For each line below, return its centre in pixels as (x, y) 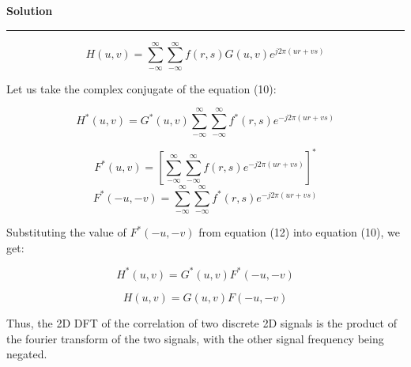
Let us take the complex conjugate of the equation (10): (141, 88)
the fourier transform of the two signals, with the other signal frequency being (195, 338)
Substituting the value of (66, 232)
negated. (27, 354)
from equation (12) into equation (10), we (299, 232)
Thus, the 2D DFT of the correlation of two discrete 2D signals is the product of (202, 322)
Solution (30, 10)
